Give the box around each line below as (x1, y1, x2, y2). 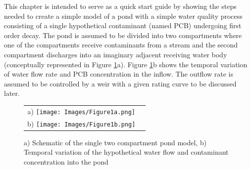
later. (4, 88, 20, 98)
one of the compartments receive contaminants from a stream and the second (4, 40, 238, 50)
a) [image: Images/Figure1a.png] (27, 106, 135, 116)
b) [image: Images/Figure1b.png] (27, 118, 136, 128)
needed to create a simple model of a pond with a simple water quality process (4, 10, 243, 21)
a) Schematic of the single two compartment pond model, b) (24, 137, 207, 147)
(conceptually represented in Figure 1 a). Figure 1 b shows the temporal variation (4, 59, 248, 69)
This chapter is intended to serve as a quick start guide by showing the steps (4, 1, 237, 11)
